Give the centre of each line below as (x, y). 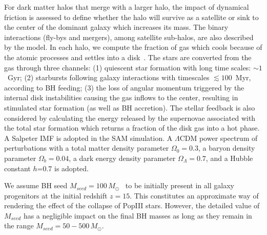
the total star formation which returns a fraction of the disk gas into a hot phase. (132, 128)
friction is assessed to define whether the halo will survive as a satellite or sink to (131, 17)
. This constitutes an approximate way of (194, 195)
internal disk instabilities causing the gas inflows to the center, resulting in (121, 97)
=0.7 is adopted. (63, 168)
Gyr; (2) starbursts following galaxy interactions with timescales (108, 77)
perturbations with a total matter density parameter (87, 148)
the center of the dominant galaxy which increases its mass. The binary (116, 27)
